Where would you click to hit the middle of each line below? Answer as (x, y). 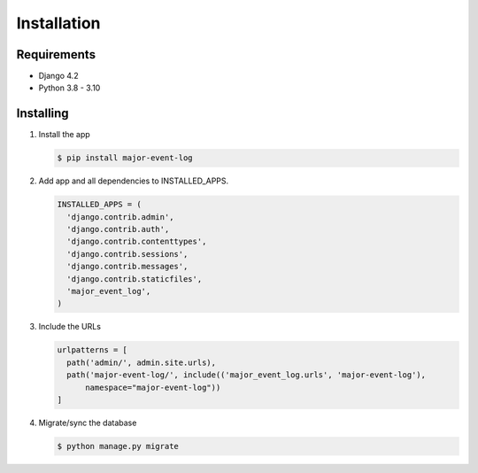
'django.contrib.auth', (118, 229)
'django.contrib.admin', (120, 217)
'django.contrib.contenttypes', (137, 242)
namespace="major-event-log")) (153, 387)
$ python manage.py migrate (118, 446)
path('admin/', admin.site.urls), (142, 362)
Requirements (56, 54)
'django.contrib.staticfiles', (135, 279)
